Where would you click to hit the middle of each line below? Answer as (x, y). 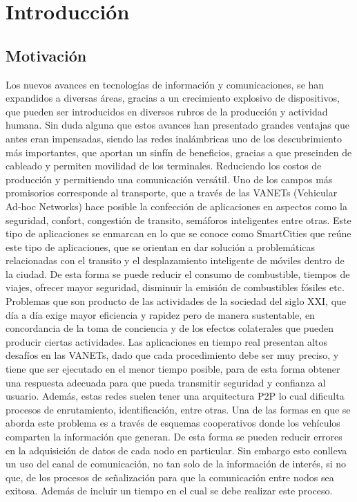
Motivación (46, 55)
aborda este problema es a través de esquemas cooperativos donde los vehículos (173, 423)
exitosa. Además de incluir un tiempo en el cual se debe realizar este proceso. (169, 491)
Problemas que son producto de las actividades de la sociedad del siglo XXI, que (176, 301)
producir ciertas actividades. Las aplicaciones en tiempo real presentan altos (166, 341)
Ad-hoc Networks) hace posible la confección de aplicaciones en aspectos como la (177, 206)
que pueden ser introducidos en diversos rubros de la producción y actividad (167, 111)
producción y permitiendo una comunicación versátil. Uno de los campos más (169, 179)
